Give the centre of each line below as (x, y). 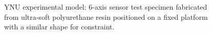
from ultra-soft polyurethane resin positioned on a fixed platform (106, 16)
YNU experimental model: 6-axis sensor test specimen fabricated (106, 7)
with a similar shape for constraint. (59, 27)
